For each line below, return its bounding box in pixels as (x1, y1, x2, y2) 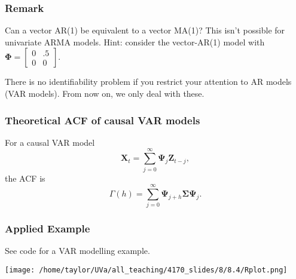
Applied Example (5, 221, 90, 236)
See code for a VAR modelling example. (5, 244, 150, 257)
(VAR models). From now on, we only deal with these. (5, 87, 205, 99)
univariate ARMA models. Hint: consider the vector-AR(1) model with (5, 35, 265, 48)
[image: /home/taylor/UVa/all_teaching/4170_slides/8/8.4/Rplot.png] (5, 266, 288, 275)
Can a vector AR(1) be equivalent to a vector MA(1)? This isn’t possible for (5, 24, 285, 36)
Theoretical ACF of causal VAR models (5, 112, 200, 127)
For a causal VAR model (5, 136, 95, 148)
